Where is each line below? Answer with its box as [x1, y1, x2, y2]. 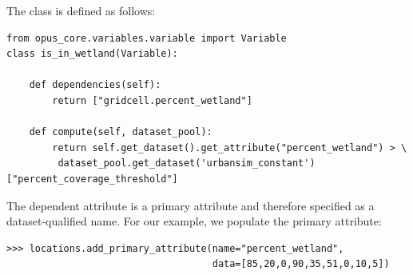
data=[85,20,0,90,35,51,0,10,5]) [212, 258, 390, 270]
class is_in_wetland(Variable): [6, 48, 178, 60]
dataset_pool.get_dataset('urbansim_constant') [58, 157, 316, 169]
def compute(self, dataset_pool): [29, 126, 212, 138]
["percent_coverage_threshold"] [6, 173, 178, 185]
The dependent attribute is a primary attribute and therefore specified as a [6, 197, 375, 213]
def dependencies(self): [29, 79, 161, 91]
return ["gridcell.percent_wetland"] [52, 94, 252, 106]
